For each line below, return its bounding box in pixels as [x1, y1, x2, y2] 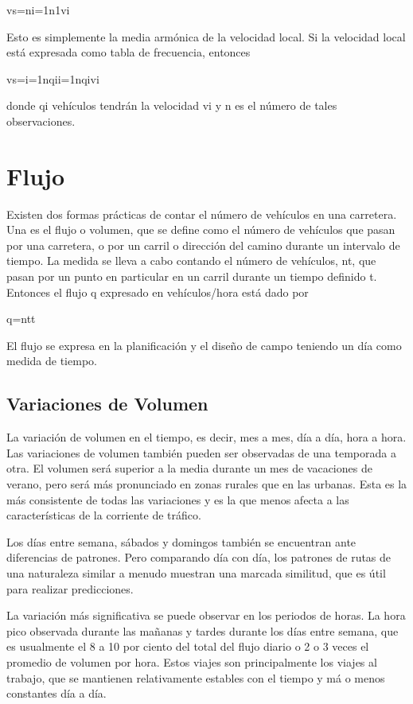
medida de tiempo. [6, 352, 97, 369]
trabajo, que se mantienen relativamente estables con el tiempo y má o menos [6, 669, 385, 686]
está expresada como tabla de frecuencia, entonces [6, 44, 251, 60]
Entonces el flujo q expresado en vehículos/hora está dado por [6, 283, 309, 300]
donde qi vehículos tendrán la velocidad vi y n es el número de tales [6, 97, 337, 114]
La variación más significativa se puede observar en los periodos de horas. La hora [6, 607, 406, 624]
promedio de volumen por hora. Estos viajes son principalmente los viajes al [6, 653, 377, 670]
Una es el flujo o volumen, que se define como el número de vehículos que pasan [6, 221, 395, 238]
